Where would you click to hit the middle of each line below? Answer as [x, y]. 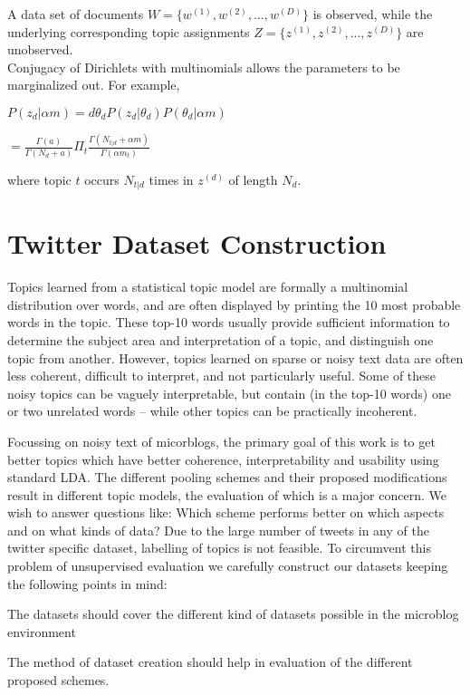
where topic [39, 179]
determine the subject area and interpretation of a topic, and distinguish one [221, 339]
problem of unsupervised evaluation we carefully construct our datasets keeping [228, 566]
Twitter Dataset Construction [197, 243]
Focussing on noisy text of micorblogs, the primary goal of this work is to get [221, 441]
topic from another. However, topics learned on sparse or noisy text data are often [235, 357]
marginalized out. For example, [94, 85]
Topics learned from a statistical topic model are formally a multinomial [208, 287]
